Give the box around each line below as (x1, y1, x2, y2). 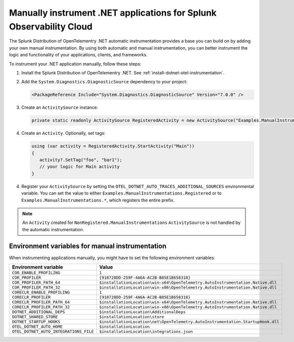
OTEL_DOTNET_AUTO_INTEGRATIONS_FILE (12, 329, 94, 334)
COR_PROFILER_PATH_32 (12, 285, 61, 290)
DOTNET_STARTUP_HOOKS (12, 319, 61, 324)
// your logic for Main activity (39, 164, 120, 170)
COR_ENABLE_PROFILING (12, 270, 61, 275)
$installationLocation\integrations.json (99, 329, 193, 334)
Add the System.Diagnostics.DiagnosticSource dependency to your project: (21, 79, 188, 85)
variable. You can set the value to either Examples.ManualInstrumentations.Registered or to (21, 190, 222, 196)
